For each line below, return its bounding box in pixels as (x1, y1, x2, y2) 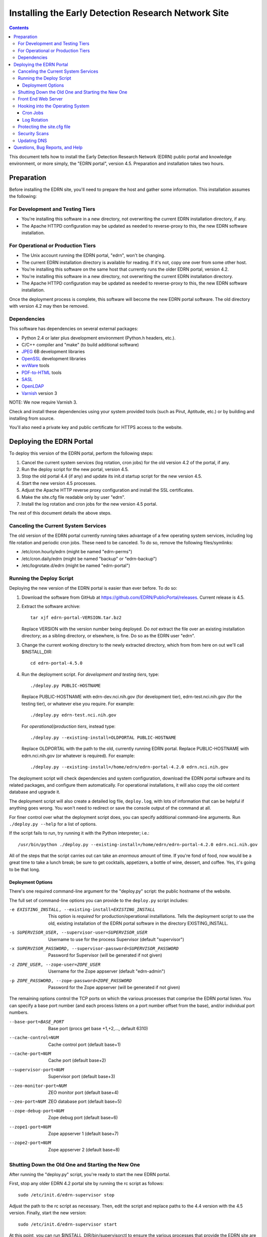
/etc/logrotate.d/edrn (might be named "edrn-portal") (21, 563, 131, 569)
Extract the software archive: (21, 603, 81, 609)
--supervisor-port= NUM (9, 1067, 64, 1072)
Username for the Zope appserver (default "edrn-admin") (48, 968, 166, 974)
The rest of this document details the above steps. (9, 510, 112, 516)
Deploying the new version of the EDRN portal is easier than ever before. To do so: (9, 585, 178, 591)
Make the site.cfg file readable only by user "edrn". (21, 494, 126, 500)
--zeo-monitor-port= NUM (9, 1083, 67, 1089)
